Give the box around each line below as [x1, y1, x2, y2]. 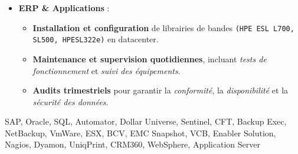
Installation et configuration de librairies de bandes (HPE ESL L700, [32, 21, 294, 34]
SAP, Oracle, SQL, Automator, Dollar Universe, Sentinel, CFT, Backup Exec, [5, 115, 287, 128]
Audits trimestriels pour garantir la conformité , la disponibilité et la [32, 84, 289, 96]
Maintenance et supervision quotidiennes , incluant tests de [32, 52, 267, 65]
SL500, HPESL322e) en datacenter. [32, 33, 159, 45]
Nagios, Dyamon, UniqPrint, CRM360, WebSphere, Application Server [5, 138, 260, 150]
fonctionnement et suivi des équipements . [32, 64, 181, 76]
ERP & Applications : [18, 2, 110, 14]
